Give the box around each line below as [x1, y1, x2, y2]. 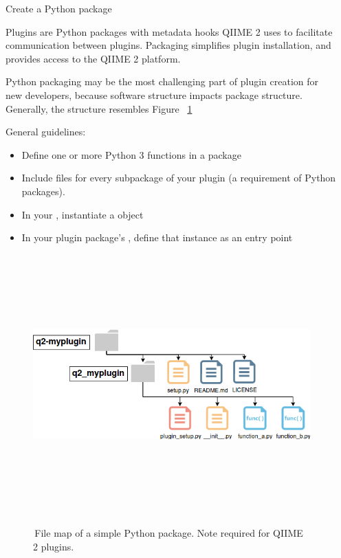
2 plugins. [33, 539, 74, 553]
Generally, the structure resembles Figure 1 [5, 101, 192, 115]
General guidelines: [5, 124, 86, 139]
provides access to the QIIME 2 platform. [5, 51, 181, 65]
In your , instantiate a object [21, 207, 144, 221]
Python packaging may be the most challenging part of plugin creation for [5, 74, 319, 89]
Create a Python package [5, 1, 112, 15]
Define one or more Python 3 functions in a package [21, 147, 241, 161]
